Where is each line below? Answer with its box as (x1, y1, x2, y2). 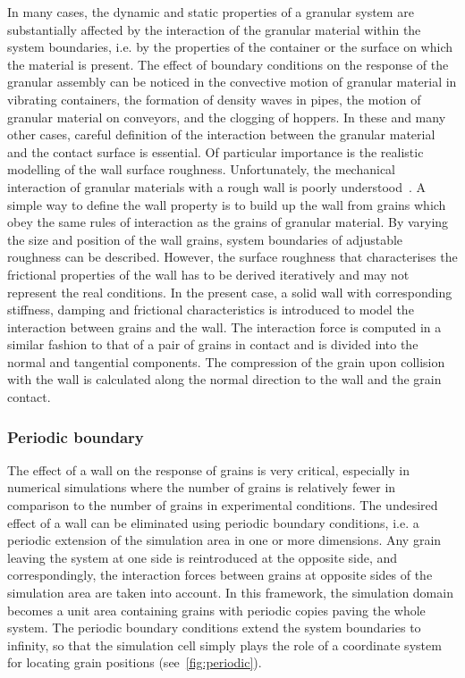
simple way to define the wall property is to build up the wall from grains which (7, 195, 446, 213)
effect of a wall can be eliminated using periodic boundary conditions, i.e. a (7, 513, 419, 532)
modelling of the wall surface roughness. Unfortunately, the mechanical (7, 160, 395, 179)
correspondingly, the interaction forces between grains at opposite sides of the (7, 565, 433, 584)
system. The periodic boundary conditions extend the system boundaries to (7, 618, 421, 637)
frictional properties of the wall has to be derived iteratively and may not (7, 264, 410, 283)
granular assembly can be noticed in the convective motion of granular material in (7, 72, 457, 91)
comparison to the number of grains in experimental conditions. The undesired (7, 496, 438, 515)
